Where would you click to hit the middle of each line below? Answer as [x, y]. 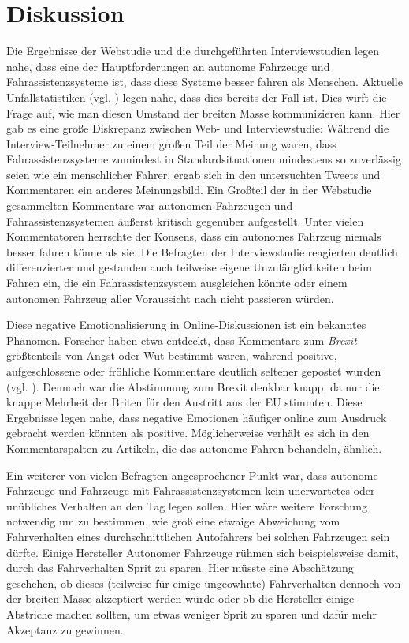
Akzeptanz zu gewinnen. [65, 629]
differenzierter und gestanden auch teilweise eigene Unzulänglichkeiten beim [189, 267]
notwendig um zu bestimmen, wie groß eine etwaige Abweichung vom [173, 521]
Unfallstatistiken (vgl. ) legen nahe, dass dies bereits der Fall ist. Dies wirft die [197, 97]
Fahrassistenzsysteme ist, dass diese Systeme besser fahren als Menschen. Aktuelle [204, 82]
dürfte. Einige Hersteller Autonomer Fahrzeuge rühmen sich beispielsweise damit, [203, 552]
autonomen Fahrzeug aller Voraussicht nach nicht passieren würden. [170, 298]
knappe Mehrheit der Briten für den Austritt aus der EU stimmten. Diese [184, 402]
